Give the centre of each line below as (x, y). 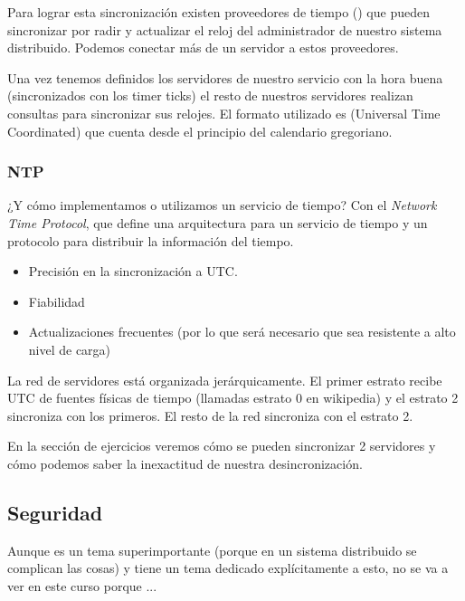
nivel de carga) (70, 349)
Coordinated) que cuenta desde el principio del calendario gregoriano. (200, 131)
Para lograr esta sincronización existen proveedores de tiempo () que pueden (218, 12)
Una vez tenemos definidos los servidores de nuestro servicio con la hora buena (225, 77)
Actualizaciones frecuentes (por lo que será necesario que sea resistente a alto (242, 332)
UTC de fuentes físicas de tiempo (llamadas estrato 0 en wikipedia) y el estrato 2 (233, 398)
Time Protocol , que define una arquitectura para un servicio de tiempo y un (218, 222)
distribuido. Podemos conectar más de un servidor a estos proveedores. (203, 48)
